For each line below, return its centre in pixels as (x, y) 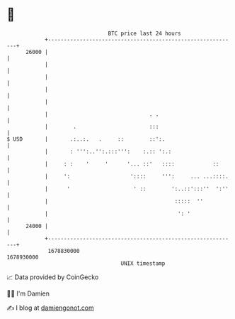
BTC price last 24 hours (144, 33)
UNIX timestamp (143, 263)
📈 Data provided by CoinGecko (53, 277)
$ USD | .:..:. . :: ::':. (86, 139)
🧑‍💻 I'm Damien (28, 293)
